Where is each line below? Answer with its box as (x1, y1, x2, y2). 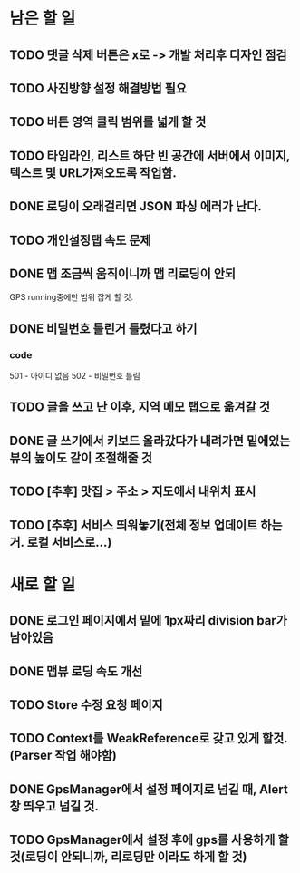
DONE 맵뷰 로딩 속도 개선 (9, 664, 143, 679)
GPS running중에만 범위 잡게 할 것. (9, 292, 134, 303)
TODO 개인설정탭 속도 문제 (9, 232, 151, 247)
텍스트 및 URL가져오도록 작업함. (9, 165, 177, 180)
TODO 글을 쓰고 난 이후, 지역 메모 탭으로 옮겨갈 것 (9, 400, 270, 415)
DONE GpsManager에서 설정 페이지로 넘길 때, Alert (9, 781, 288, 797)
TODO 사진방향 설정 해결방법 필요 (9, 81, 188, 96)
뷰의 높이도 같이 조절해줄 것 (9, 450, 152, 465)
